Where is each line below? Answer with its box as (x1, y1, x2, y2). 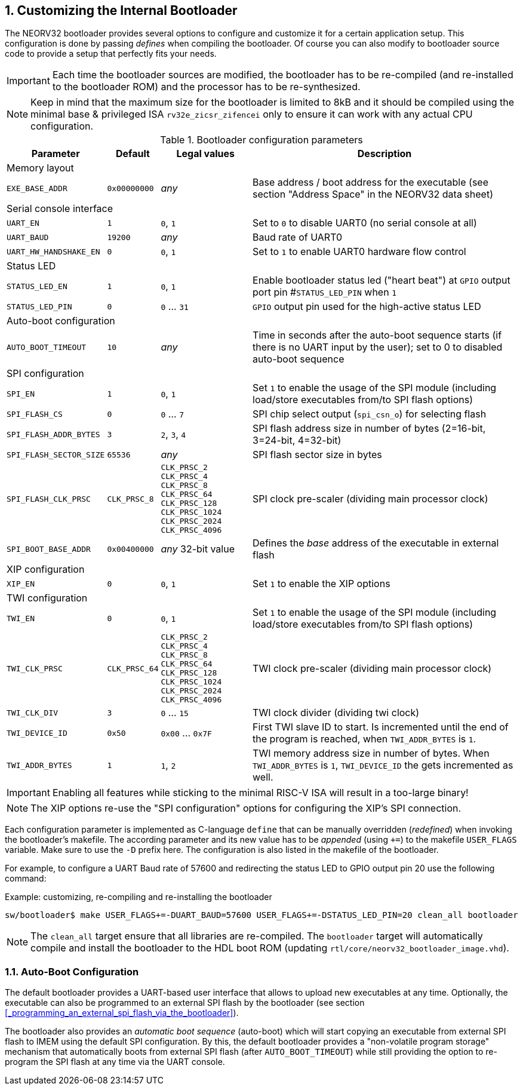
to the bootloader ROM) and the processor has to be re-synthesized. (52, 81, 361, 93)
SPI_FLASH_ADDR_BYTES (7, 429, 100, 439)
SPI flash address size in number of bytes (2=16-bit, (253, 422, 486, 435)
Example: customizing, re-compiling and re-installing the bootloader (5, 892, 272, 902)
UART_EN (7, 218, 39, 228)
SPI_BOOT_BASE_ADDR (7, 544, 91, 554)
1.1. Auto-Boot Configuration (5, 965, 139, 978)
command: (5, 873, 47, 884)
